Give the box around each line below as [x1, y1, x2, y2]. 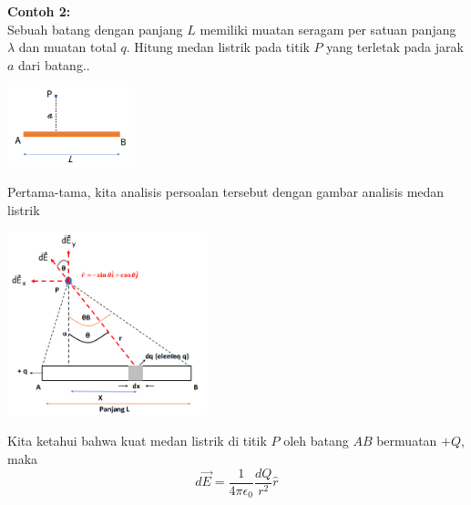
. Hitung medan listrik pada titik [126, 37, 310, 57]
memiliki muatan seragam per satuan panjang [200, 19, 456, 38]
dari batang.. [18, 55, 90, 74]
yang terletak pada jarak [326, 37, 464, 57]
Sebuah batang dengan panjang [7, 19, 183, 38]
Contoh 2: [7, 2, 71, 20]
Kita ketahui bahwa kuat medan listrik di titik [7, 431, 267, 450]
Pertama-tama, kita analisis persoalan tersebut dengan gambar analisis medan [7, 182, 445, 201]
